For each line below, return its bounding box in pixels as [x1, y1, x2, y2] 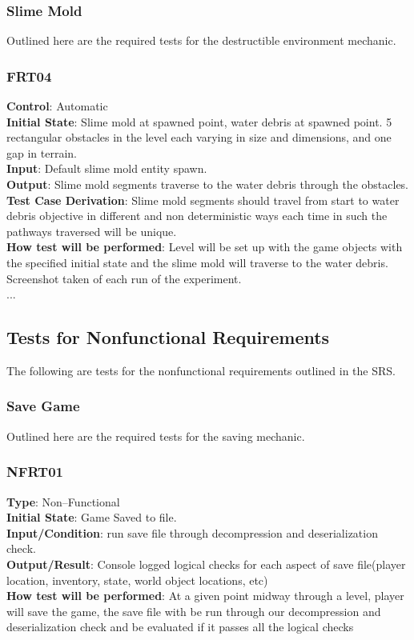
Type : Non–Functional [6, 493, 120, 510]
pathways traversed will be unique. [6, 222, 177, 239]
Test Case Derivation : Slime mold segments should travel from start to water [6, 191, 400, 208]
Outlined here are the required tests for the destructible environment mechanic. [6, 32, 396, 49]
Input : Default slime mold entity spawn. [6, 160, 207, 177]
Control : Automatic [6, 98, 108, 114]
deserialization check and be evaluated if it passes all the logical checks [6, 618, 354, 635]
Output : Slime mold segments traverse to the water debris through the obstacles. [6, 176, 408, 192]
